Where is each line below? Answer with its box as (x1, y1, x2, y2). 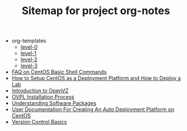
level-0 (20, 43, 38, 51)
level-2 (20, 56, 38, 63)
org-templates (11, 37, 46, 45)
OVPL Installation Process (11, 93, 75, 100)
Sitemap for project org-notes (21, 4, 171, 18)
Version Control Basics (11, 119, 67, 126)
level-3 (20, 62, 38, 69)
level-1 (20, 50, 37, 57)
